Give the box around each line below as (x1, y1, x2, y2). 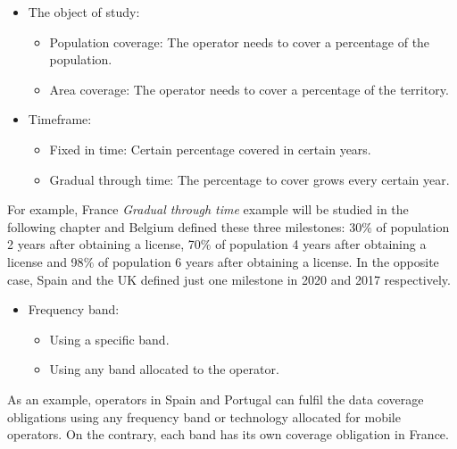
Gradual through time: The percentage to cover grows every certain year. (49, 170, 450, 188)
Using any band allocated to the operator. (49, 360, 279, 378)
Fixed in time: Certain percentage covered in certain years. (49, 139, 371, 158)
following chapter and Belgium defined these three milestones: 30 (7, 217, 362, 236)
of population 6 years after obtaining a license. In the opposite (97, 252, 439, 270)
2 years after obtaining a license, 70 (7, 235, 201, 254)
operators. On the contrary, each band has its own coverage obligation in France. (7, 425, 449, 444)
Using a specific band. (49, 329, 170, 348)
